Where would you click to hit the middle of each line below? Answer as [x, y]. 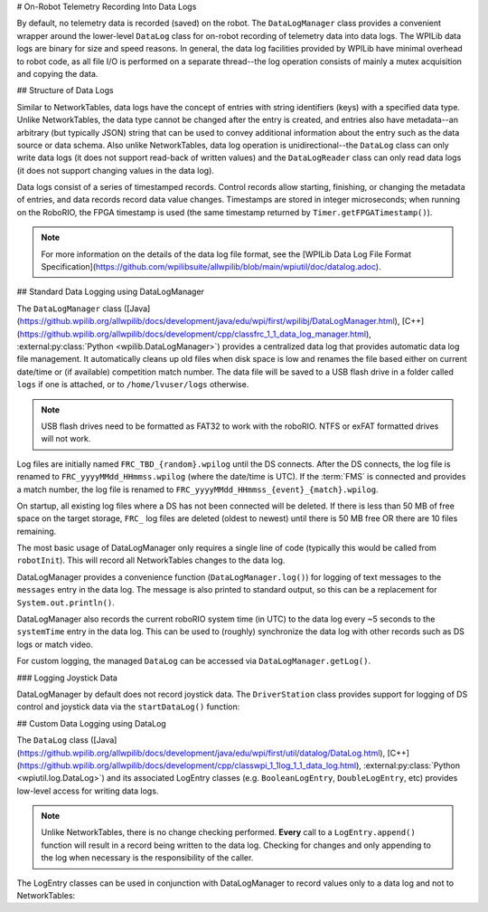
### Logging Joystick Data [67, 678]
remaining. [37, 531]
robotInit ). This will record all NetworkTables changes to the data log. [151, 560]
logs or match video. [55, 644]
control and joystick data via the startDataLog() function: [128, 707]
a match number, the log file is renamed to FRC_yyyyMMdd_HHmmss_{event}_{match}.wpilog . [197, 489]
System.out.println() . [66, 603]
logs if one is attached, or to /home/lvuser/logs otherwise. [133, 385]
